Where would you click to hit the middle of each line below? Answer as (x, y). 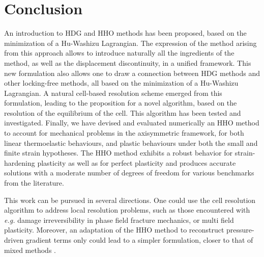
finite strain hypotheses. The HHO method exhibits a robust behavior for (118, 153)
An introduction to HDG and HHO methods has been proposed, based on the (125, 33)
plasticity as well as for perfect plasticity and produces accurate (137, 162)
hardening (20, 162)
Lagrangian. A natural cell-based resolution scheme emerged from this (113, 93)
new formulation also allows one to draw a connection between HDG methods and (132, 73)
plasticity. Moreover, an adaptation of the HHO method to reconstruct (114, 230)
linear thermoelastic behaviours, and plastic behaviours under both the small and (131, 143)
